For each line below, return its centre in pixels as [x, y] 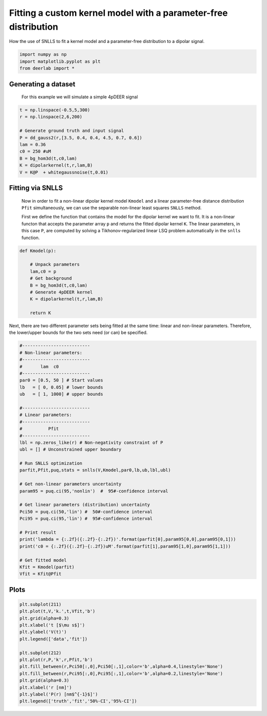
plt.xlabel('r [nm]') [46, 687]
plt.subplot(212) [41, 653]
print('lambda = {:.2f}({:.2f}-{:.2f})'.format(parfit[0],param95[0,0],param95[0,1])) [128, 539]
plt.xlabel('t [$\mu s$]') [52, 625]
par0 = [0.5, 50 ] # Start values [61, 380]
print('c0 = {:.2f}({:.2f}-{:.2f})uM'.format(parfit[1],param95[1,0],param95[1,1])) [125, 546]
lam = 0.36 [33, 145]
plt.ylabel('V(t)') [43, 632]
